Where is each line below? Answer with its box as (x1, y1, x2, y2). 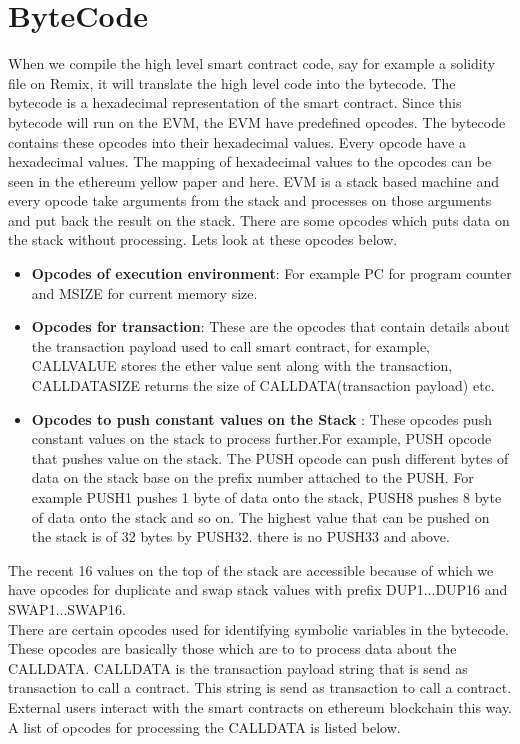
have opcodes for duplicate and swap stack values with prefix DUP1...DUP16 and (8, 579, 508, 600)
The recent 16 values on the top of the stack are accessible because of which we (8, 559, 494, 580)
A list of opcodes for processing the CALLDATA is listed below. (8, 716, 401, 737)
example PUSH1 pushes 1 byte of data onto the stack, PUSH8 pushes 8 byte (31, 487, 502, 507)
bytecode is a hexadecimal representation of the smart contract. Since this (8, 92, 462, 113)
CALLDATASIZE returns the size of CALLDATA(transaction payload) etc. (31, 375, 495, 396)
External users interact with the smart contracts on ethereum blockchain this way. (8, 696, 513, 717)
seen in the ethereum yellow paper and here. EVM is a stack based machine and (8, 170, 499, 191)
